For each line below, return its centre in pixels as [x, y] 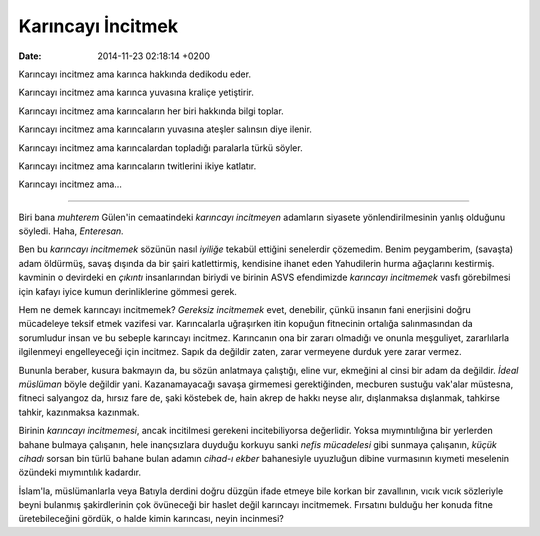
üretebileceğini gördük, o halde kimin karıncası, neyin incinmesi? [151, 519]
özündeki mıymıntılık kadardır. [80, 472]
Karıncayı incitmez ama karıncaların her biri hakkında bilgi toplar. [151, 111]
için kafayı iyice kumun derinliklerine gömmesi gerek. [127, 291]
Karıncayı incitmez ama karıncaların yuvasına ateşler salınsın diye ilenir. [165, 129]
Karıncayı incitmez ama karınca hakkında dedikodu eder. [135, 74]
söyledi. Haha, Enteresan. [71, 231]
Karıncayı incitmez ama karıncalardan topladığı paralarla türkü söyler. [161, 147]
